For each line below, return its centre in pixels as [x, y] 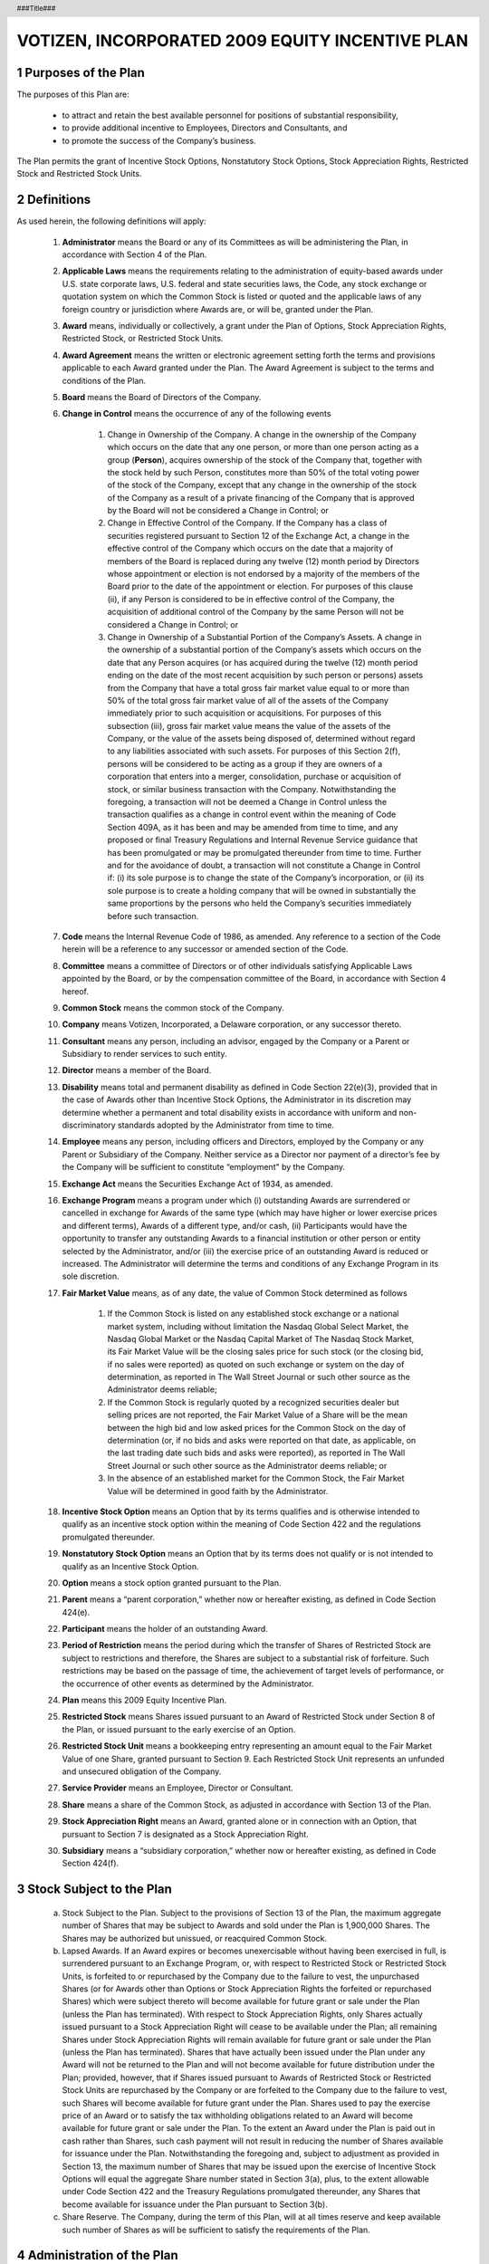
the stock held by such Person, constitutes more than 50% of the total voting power [264, 472]
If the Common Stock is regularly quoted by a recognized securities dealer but [254, 1402]
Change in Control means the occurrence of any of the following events [197, 414]
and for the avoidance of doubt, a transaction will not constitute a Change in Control [264, 865]
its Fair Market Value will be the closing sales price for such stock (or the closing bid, [265, 1352]
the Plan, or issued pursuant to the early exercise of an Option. [179, 1729]
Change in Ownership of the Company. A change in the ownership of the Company [262, 434]
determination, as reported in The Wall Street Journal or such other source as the [259, 1377]
